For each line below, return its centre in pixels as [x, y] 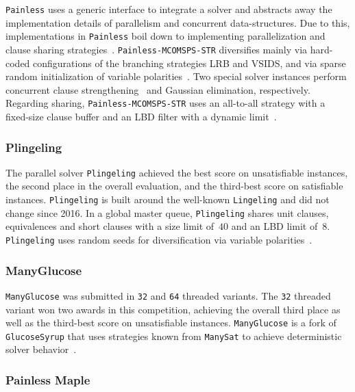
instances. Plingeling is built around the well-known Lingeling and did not [168, 199]
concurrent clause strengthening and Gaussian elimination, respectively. [158, 89]
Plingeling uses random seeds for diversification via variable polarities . [159, 239]
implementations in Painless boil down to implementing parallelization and [166, 36]
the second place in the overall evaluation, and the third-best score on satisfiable [174, 186]
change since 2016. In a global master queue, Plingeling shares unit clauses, [167, 212]
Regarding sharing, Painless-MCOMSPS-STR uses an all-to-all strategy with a [166, 103]
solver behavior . [41, 349]
